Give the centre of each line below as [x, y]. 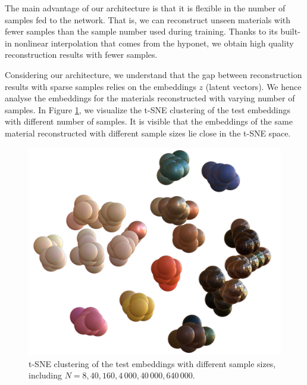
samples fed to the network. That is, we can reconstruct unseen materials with [148, 19]
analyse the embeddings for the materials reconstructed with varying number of [150, 98]
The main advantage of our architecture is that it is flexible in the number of [145, 8]
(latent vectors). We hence [253, 86]
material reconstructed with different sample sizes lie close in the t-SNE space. [148, 133]
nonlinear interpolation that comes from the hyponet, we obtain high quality [154, 43]
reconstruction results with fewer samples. [81, 55]
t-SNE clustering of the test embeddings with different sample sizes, [152, 363]
